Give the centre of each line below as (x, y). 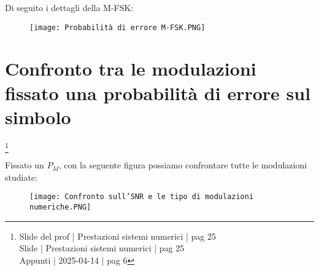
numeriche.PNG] (60, 207)
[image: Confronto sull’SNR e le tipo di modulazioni (142, 197)
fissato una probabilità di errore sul (158, 92)
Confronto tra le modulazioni (131, 69)
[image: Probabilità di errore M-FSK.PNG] (117, 27)
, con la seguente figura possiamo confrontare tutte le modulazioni (183, 165)
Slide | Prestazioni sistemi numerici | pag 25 (102, 248)
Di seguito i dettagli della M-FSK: (69, 7)
